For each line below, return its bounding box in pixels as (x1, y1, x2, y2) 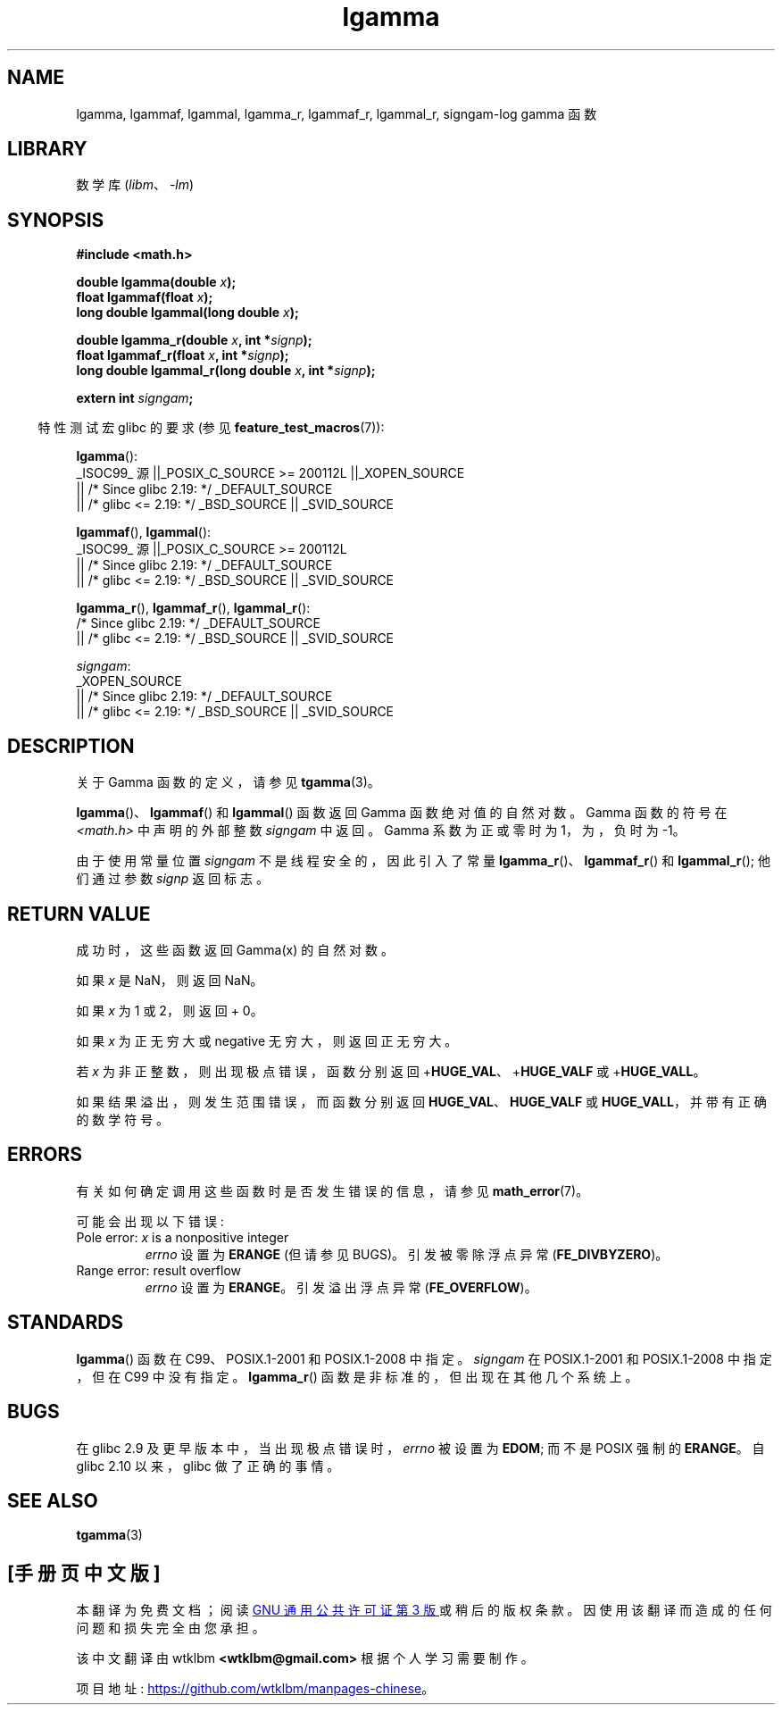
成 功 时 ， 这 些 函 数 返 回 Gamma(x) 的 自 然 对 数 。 (76, 941, 394, 957)
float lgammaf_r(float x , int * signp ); (76, 347, 289, 363)
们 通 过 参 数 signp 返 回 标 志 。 (76, 871, 269, 887)
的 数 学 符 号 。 (76, 1111, 170, 1127)
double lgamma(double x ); (76, 274, 237, 290)
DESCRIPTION (7, 734, 135, 757)
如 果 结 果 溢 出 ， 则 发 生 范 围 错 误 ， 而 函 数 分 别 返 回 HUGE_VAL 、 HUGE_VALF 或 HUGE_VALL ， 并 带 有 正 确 (76, 1093, 767, 1109)
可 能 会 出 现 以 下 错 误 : (76, 1213, 224, 1229)
